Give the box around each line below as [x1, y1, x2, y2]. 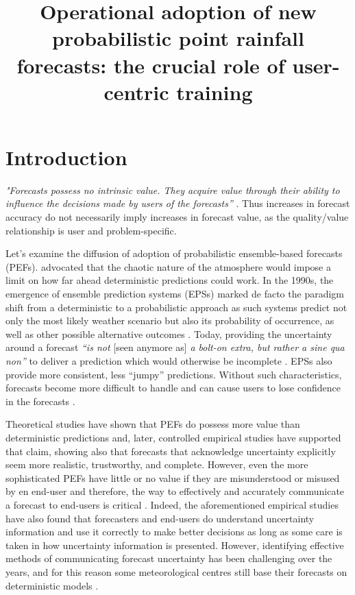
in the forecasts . [5, 393, 75, 408]
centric [103, 77, 169, 106]
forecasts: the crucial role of [16, 51, 285, 79]
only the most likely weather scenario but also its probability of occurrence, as [5, 313, 334, 328]
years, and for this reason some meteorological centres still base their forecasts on [5, 564, 347, 579]
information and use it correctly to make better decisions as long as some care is [5, 524, 343, 539]
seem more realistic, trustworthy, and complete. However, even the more [5, 457, 308, 472]
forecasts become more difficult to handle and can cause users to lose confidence [5, 380, 341, 395]
